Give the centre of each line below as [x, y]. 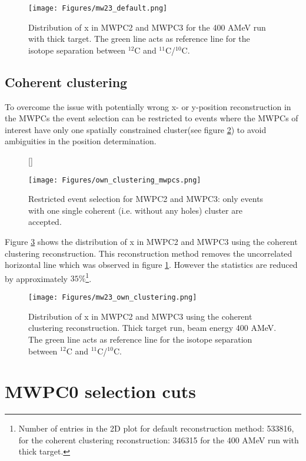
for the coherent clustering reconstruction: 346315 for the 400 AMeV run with [159, 440]
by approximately [36, 278]
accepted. [45, 222]
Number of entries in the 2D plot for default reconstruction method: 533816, [156, 428]
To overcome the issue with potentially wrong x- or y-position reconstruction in [148, 106]
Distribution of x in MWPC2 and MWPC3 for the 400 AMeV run [147, 27]
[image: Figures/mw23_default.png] [98, 8]
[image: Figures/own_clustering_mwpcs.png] [115, 180]
